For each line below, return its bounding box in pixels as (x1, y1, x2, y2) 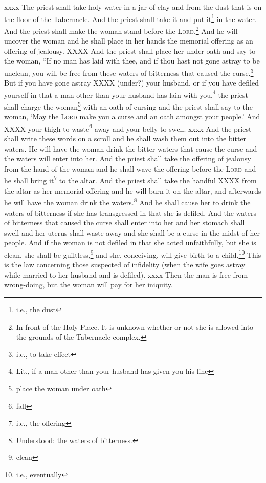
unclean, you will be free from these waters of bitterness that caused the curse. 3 (4, 66, 254, 78)
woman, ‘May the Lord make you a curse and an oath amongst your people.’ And (4, 111, 260, 122)
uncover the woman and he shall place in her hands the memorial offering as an (4, 35, 253, 46)
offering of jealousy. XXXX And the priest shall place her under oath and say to (4, 45, 256, 56)
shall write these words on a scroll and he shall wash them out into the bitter (4, 133, 247, 144)
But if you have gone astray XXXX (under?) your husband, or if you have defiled (4, 77, 259, 88)
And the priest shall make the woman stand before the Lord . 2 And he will (4, 24, 238, 36)
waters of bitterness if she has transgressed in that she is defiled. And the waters (4, 207, 256, 218)
